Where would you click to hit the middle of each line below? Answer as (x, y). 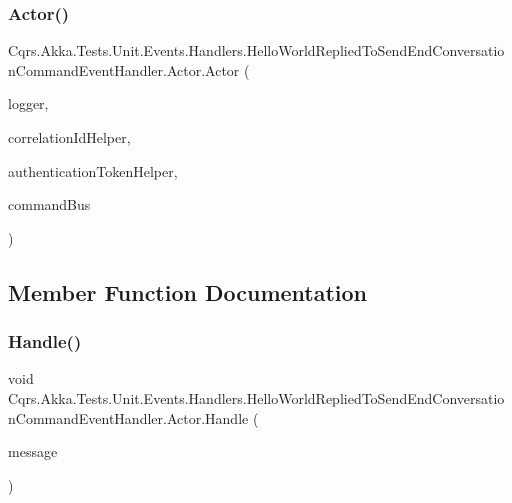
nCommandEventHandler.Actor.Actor (124, 69)
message (33, 451)
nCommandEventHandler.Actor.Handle (128, 417)
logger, (28, 103)
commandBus (49, 204)
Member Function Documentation (188, 291)
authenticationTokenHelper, (93, 170)
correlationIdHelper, (69, 137)
